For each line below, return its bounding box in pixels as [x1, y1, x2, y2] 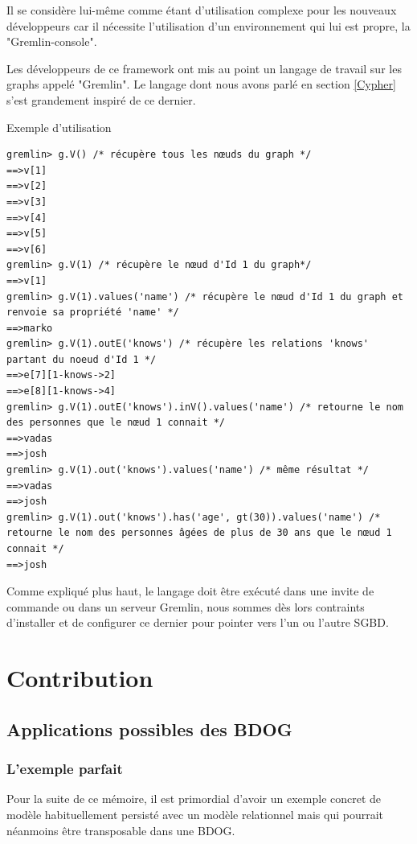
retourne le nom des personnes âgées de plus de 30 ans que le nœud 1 [6, 527, 392, 539]
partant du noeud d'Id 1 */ [6, 353, 157, 365]
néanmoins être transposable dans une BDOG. [6, 821, 235, 838]
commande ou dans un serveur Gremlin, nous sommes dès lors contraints [6, 598, 365, 615]
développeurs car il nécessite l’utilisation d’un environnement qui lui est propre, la [6, 17, 411, 34]
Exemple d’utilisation [6, 118, 112, 135]
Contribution [6, 661, 153, 694]
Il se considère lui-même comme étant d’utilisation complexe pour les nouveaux [6, 2, 397, 18]
